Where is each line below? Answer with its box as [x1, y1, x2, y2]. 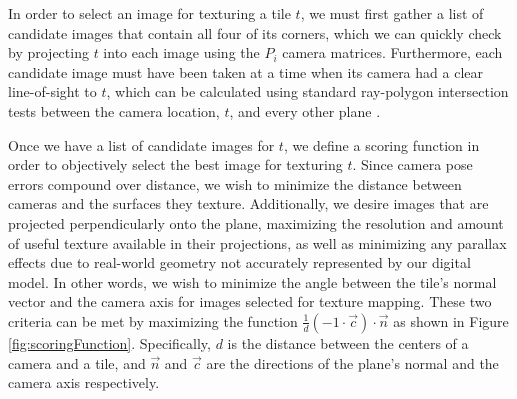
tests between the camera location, [8, 100, 220, 121]
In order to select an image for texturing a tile [8, 3, 291, 23]
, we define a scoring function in [283, 134, 480, 155]
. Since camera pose [352, 154, 473, 175]
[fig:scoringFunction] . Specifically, [8, 332, 211, 353]
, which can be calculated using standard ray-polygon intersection [106, 81, 509, 102]
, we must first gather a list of [300, 3, 484, 23]
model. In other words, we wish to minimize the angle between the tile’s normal [8, 271, 497, 292]
